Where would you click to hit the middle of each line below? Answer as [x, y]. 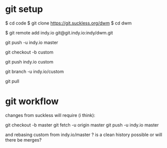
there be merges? [23, 140]
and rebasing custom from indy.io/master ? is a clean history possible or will [84, 134]
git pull [12, 81]
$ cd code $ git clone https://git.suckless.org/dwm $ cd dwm [68, 23]
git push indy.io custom [29, 61]
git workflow [32, 101]
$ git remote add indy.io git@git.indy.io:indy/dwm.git [59, 32]
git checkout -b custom [29, 52]
